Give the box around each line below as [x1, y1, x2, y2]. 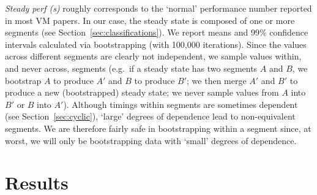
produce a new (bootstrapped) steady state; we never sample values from [5, 86, 279, 99]
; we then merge [187, 74, 247, 86]
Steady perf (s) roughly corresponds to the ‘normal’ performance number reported [5, 2, 312, 14]
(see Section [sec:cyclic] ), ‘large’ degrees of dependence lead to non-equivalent [5, 110, 296, 123]
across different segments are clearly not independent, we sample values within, [5, 50, 302, 63]
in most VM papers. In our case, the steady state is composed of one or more [5, 13, 295, 26]
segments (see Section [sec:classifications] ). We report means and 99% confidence [5, 26, 308, 39]
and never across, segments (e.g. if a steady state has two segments [5, 61, 258, 74]
